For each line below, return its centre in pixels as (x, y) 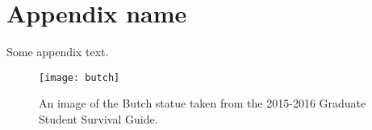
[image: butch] (79, 77)
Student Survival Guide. (98, 118)
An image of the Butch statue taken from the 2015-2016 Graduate (203, 103)
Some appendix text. (58, 52)
